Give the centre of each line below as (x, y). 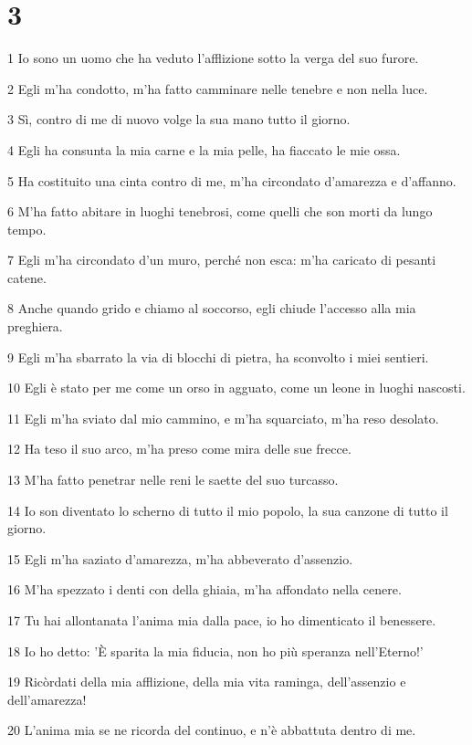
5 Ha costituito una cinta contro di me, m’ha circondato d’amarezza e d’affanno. (232, 180)
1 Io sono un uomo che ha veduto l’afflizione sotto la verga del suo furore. (213, 58)
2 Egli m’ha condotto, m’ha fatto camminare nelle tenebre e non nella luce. (218, 88)
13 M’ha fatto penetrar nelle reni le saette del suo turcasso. (173, 480)
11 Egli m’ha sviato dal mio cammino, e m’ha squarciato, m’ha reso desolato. (223, 418)
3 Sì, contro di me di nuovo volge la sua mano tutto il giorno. (179, 119)
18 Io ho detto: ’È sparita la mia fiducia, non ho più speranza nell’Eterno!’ (215, 651)
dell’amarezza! (47, 699)
